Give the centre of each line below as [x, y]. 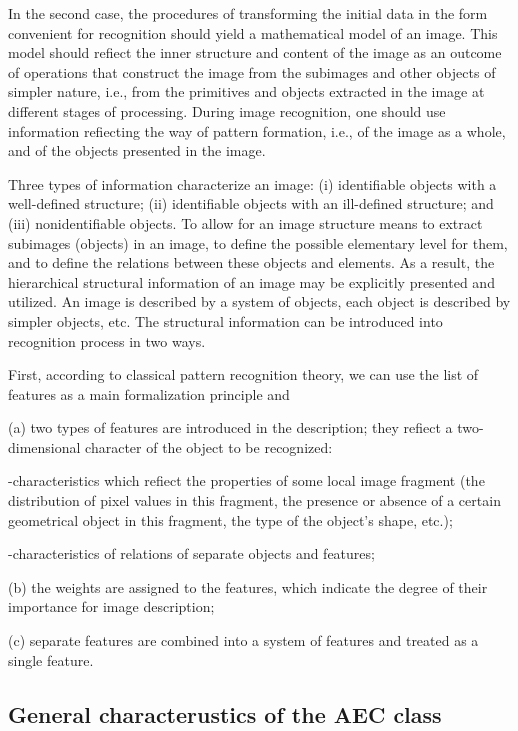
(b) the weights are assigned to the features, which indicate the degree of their [248, 586]
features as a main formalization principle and [149, 393]
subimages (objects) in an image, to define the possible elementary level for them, [258, 242]
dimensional [44, 446]
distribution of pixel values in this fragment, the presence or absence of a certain [254, 500]
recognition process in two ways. [107, 340]
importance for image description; [111, 606]
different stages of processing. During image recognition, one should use [227, 110]
